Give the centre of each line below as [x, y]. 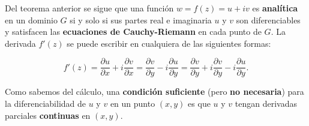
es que [199, 103]
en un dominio [31, 19]
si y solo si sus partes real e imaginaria [141, 19]
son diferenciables [268, 19]
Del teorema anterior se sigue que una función [89, 8]
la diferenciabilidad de [46, 103]
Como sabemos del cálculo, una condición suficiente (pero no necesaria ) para [154, 91]
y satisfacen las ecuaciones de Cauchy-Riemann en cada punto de [133, 31]
